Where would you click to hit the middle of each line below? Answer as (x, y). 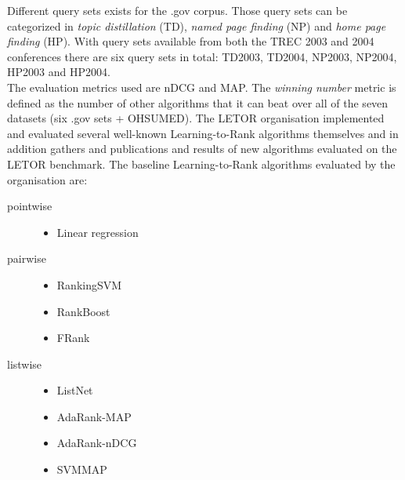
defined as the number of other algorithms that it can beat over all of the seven (198, 102)
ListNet (75, 390)
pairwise (27, 258)
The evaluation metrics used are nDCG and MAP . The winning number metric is (202, 87)
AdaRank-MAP (94, 416)
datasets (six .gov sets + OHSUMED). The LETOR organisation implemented (196, 118)
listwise (25, 364)
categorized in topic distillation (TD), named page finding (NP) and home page (197, 25)
